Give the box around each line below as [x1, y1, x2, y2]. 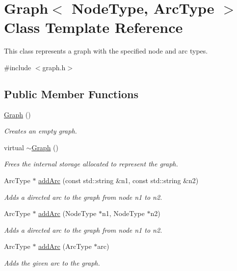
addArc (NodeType [38, 208, 97, 218]
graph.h [42, 62, 66, 72]
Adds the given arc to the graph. [4, 258, 100, 268]
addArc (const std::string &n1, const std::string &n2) [38, 175, 199, 186]
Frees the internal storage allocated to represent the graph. [4, 159, 178, 169]
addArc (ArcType [38, 241, 92, 251]
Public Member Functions [4, 86, 138, 101]
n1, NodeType [102, 208, 145, 218]
